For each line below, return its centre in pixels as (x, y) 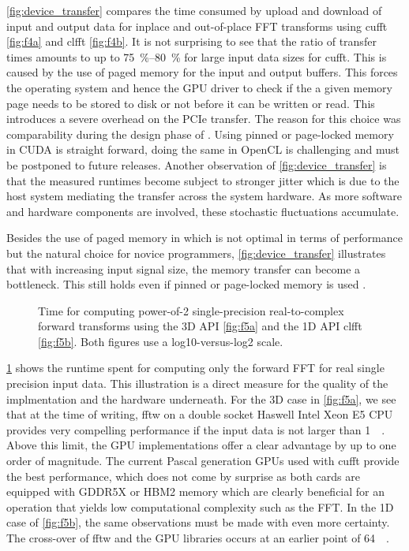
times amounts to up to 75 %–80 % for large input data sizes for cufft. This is (197, 56)
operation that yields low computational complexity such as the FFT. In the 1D (200, 506)
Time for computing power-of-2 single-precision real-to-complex (191, 310)
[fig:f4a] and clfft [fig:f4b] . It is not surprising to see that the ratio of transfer (191, 41)
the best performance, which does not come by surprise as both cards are (183, 476)
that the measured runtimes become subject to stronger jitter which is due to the (203, 180)
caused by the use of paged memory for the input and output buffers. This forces (202, 72)
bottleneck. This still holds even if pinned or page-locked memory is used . (186, 284)
